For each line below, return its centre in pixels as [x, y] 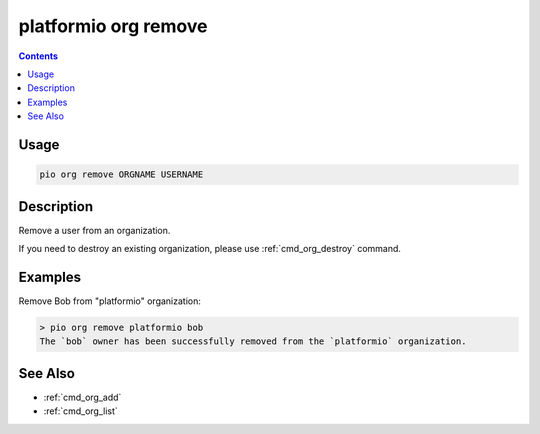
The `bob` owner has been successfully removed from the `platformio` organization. [253, 341]
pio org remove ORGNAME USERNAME [121, 174]
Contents [38, 56]
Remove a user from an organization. [94, 230]
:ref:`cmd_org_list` [81, 411]
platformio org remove [113, 26]
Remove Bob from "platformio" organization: [110, 301]
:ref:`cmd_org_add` [82, 397]
